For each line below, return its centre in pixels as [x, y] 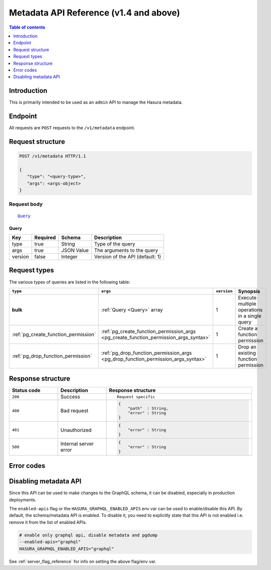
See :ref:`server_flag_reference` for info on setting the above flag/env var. [83, 561]
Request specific [136, 397]
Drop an [247, 346]
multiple [247, 304]
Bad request [74, 411]
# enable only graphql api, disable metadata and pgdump [88, 535]
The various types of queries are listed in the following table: [70, 282]
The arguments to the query [126, 250]
